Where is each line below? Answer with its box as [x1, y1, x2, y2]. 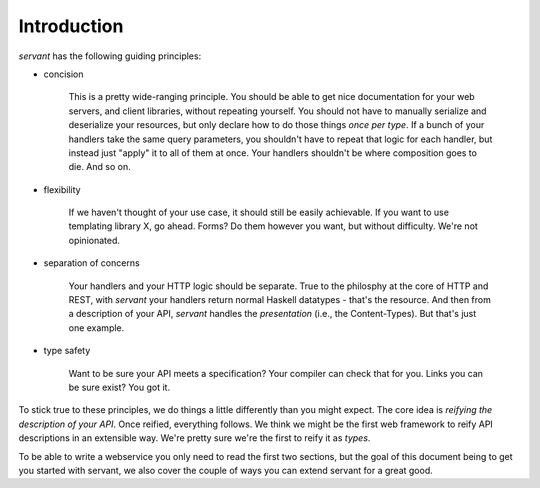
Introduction [18, 15, 124, 37]
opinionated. [68, 234, 120, 246]
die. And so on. [68, 161, 131, 173]
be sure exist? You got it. [68, 381, 170, 393]
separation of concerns [43, 257, 140, 269]
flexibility [43, 183, 81, 195]
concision [43, 68, 84, 80]
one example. [68, 321, 125, 334]
